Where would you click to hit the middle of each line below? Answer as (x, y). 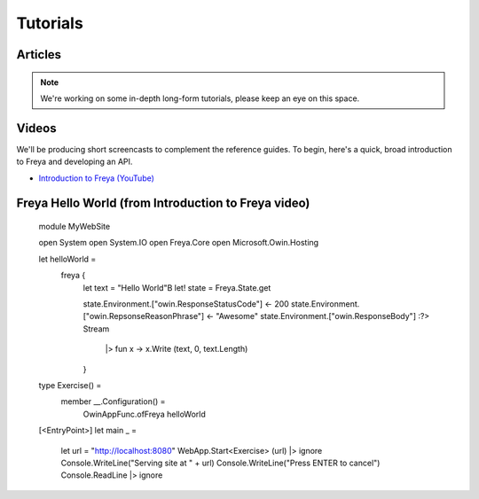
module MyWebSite (75, 227)
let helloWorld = (67, 259)
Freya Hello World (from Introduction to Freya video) (163, 203)
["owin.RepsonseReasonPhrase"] (144, 316)
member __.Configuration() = (113, 402)
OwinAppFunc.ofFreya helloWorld (144, 414)
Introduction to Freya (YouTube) (97, 178)
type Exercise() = (70, 385)
